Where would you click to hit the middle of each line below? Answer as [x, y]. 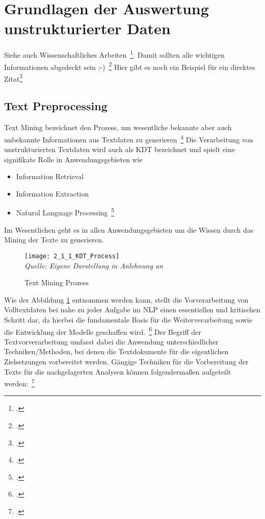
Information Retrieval [50, 176]
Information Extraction [52, 193]
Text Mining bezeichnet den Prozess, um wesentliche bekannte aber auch [118, 127]
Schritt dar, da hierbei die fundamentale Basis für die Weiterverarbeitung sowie [128, 319]
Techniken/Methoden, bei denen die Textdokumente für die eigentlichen [116, 351]
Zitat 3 [14, 78]
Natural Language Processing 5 [65, 212]
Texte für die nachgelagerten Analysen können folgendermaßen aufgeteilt [118, 371]
